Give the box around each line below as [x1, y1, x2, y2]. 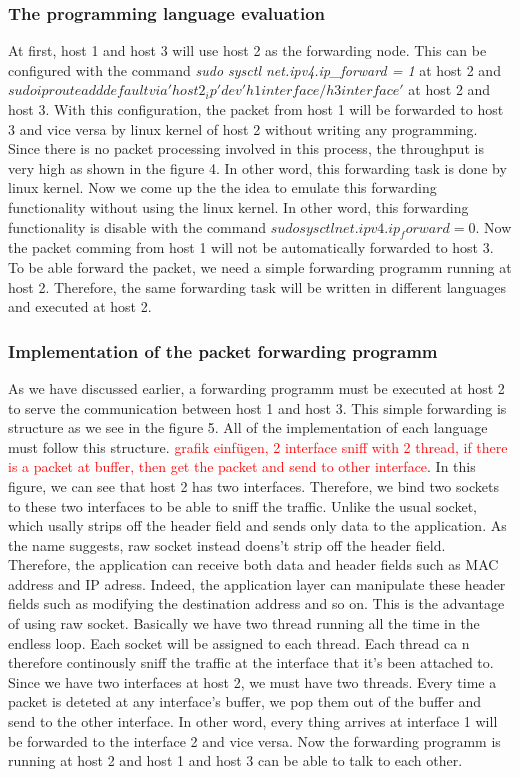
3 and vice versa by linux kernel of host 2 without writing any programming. [8, 118, 478, 139]
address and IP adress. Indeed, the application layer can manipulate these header [8, 573, 506, 594]
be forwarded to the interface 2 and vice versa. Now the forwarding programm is [8, 730, 501, 751]
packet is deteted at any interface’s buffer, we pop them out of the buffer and [8, 691, 482, 712]
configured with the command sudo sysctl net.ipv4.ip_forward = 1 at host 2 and [8, 59, 501, 80]
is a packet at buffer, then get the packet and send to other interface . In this [8, 456, 476, 477]
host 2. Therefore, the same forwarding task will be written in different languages [8, 276, 506, 297]
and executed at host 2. [8, 296, 152, 317]
